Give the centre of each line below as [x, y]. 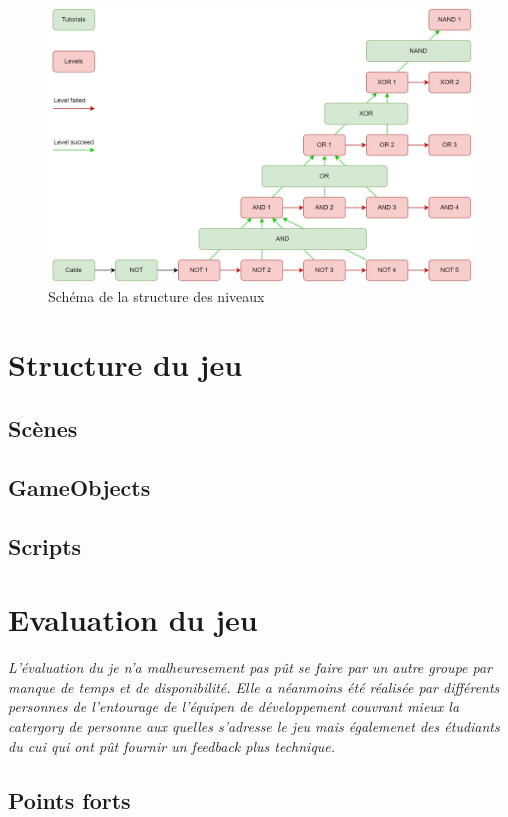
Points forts [69, 799]
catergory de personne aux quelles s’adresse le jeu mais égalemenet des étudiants [254, 725]
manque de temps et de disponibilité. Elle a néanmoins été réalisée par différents [254, 686]
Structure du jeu [125, 364]
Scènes [43, 428]
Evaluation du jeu [133, 619]
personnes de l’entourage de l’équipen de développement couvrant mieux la [234, 706]
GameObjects [79, 486]
